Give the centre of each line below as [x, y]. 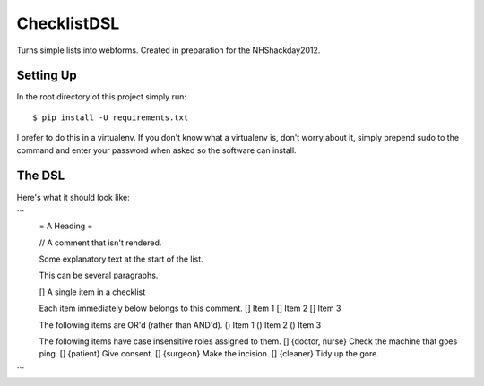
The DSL [41, 176]
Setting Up [47, 76]
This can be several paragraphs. [99, 275]
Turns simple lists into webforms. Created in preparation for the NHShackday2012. [169, 50]
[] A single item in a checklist [92, 292]
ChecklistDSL [68, 23]
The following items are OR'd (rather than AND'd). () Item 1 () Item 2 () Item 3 [180, 325]
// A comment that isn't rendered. [100, 243]
